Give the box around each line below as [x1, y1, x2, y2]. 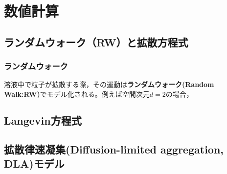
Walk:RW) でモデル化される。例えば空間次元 [4, 88, 150, 99]
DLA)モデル [4, 156, 65, 171]
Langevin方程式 [4, 112, 82, 128]
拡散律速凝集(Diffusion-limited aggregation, [4, 141, 224, 156]
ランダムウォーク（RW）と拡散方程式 [4, 34, 188, 49]
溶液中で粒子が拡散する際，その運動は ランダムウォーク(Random [4, 79, 214, 89]
